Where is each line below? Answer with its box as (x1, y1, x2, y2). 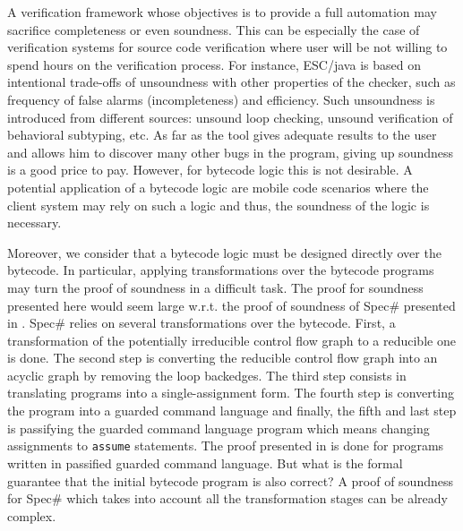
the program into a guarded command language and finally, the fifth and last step (7, 401, 457, 420)
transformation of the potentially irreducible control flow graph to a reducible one (7, 330, 456, 349)
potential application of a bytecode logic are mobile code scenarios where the (7, 177, 429, 196)
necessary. (7, 213, 62, 232)
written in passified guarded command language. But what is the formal (7, 453, 403, 472)
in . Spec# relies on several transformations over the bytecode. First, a (7, 313, 396, 332)
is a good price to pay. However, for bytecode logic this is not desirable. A (7, 160, 413, 179)
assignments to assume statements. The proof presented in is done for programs (7, 436, 444, 455)
